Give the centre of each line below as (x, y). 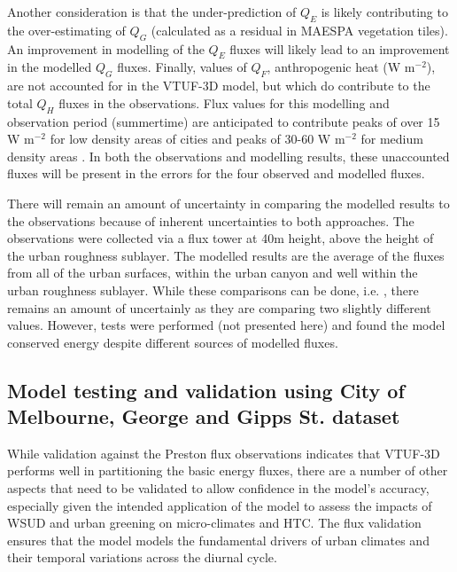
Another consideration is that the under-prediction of (152, 12)
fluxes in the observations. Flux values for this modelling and (224, 102)
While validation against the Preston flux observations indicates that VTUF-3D (224, 453)
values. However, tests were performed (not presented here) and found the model (226, 325)
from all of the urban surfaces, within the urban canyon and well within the (213, 273)
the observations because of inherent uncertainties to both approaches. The (211, 220)
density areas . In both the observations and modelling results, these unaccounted (228, 156)
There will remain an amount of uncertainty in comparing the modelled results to (228, 203)
